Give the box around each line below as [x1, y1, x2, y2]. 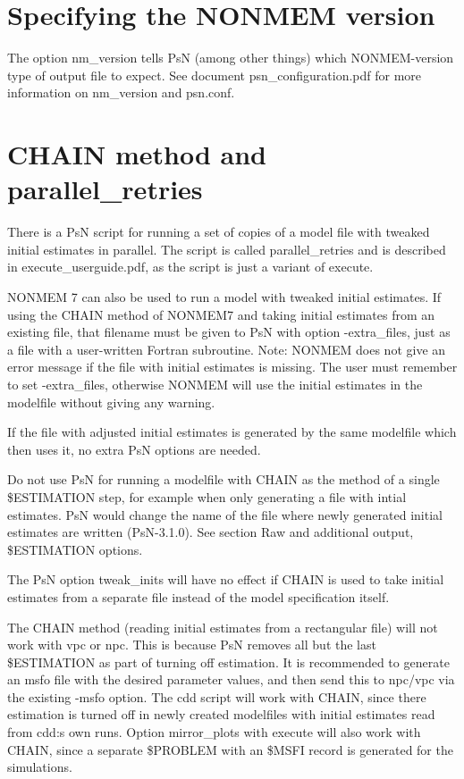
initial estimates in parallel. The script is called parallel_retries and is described [7, 239, 446, 258]
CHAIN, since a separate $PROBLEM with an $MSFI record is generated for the [7, 740, 453, 758]
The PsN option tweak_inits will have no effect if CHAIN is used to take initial [7, 570, 444, 589]
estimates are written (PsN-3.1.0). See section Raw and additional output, [7, 523, 414, 541]
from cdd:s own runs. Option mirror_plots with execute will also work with [7, 723, 421, 741]
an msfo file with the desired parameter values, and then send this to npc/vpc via [7, 670, 455, 689]
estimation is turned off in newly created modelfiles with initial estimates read [7, 705, 435, 724]
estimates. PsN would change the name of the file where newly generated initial [7, 505, 443, 524]
